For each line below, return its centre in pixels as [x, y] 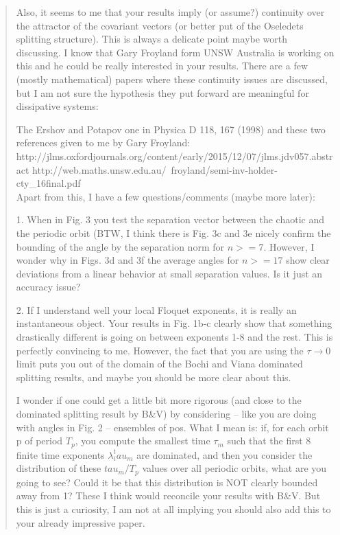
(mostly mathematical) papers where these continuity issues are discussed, [172, 79]
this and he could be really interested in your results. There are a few [162, 66]
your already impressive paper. [81, 522]
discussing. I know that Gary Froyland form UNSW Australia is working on [175, 52]
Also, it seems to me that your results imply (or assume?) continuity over [170, 12]
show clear [308, 260]
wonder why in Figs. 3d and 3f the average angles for [127, 260]
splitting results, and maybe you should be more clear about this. [154, 377]
